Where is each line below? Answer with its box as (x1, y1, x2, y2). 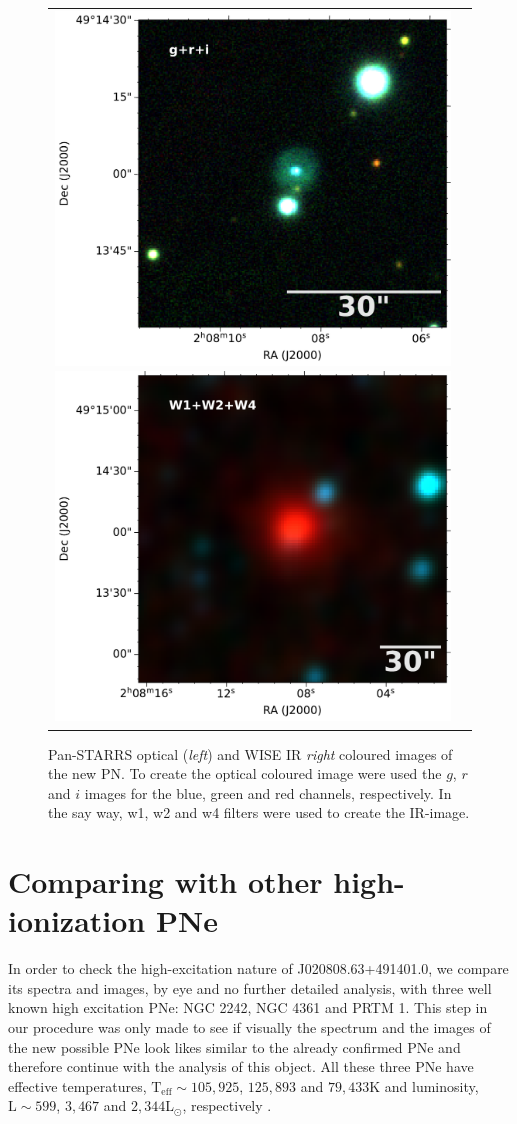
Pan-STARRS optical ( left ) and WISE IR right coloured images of (48, 743, 453, 764)
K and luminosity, (369, 1075, 479, 1096)
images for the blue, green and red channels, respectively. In (84, 782, 452, 803)
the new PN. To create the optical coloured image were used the (48, 763, 442, 784)
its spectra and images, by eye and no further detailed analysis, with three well (8, 977, 492, 998)
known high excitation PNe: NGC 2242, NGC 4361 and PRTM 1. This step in (8, 997, 488, 1018)
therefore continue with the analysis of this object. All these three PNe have (8, 1056, 474, 1077)
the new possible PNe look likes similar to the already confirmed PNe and (8, 1036, 461, 1057)
